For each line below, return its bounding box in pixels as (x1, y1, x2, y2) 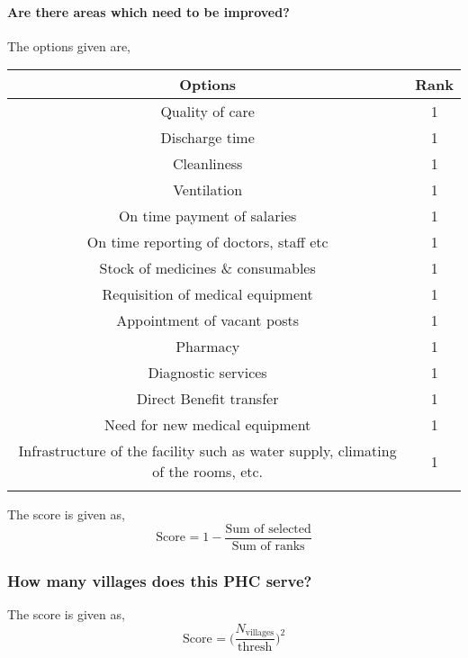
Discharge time (160, 127, 255, 149)
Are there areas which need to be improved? (7, 2, 290, 21)
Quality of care (160, 101, 255, 122)
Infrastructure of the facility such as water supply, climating (18, 440, 397, 462)
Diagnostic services (148, 362, 267, 383)
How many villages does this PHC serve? (7, 569, 312, 591)
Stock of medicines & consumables (99, 257, 316, 279)
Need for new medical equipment (103, 414, 311, 436)
